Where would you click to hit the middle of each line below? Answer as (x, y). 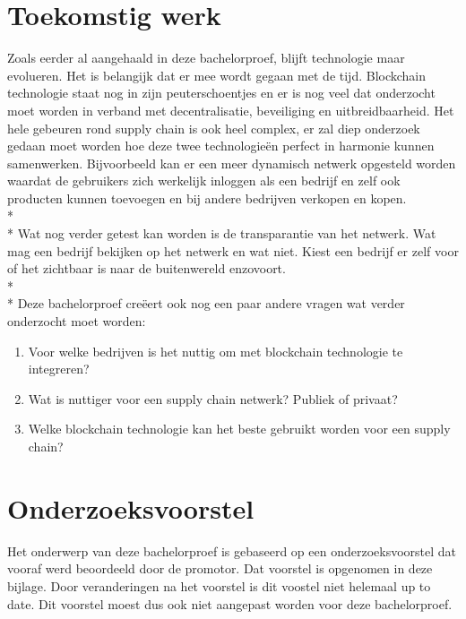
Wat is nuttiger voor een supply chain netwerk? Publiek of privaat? (213, 398)
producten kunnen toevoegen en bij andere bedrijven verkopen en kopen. (207, 198)
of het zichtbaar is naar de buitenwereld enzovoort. (147, 268)
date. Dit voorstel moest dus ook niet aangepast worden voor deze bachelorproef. (230, 603)
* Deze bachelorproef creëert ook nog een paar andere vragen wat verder (206, 303)
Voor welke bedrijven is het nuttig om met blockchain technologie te (216, 351)
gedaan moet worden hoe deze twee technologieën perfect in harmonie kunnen (221, 146)
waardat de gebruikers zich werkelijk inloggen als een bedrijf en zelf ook (204, 181)
